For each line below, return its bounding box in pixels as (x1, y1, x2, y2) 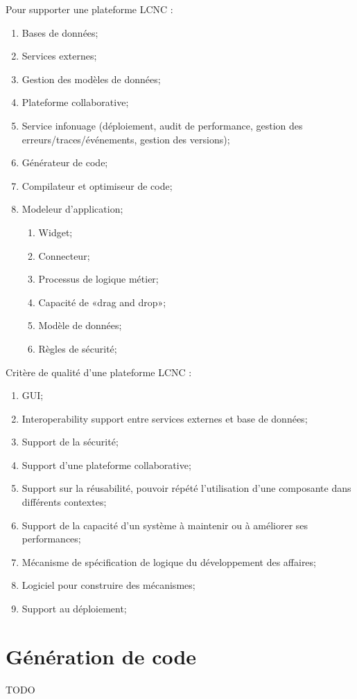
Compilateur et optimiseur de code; (21, 178, 173, 193)
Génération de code (6, 642, 197, 670)
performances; (21, 531, 81, 546)
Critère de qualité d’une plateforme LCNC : (6, 364, 192, 379)
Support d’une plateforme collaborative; (21, 457, 191, 472)
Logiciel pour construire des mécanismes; (21, 578, 195, 592)
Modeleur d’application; (21, 202, 123, 216)
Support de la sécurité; (21, 434, 119, 449)
